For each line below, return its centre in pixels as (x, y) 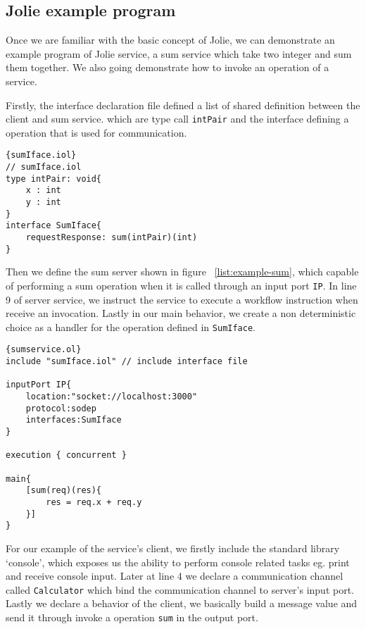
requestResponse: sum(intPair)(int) (112, 238)
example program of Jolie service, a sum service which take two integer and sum (179, 53)
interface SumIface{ (54, 226)
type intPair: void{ (54, 179)
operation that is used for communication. (96, 132)
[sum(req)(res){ (64, 491)
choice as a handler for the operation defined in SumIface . (131, 326)
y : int (43, 203)
